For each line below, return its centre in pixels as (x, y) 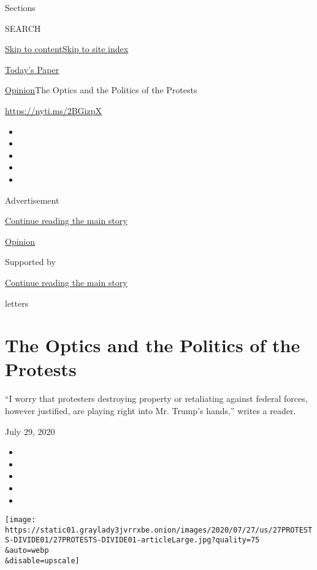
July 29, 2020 (30, 431)
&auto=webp (27, 551)
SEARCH (23, 28)
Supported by (30, 262)
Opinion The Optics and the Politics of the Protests (101, 90)
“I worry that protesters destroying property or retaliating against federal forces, (156, 399)
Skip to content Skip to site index (67, 49)
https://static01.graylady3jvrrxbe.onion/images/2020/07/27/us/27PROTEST (159, 530)
